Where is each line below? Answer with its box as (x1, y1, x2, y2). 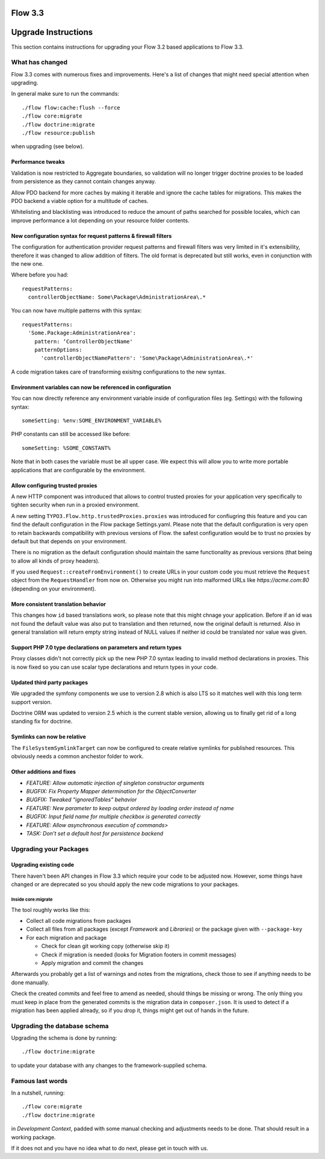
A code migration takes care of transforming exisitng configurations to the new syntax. (11, 368, 226, 375)
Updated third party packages (11, 678, 88, 686)
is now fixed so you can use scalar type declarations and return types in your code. (11, 663, 218, 670)
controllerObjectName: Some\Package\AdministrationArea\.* (28, 294, 206, 301)
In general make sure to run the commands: (11, 90, 120, 98)
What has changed (11, 58, 68, 66)
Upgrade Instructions (11, 27, 93, 37)
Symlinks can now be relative (11, 733, 87, 740)
